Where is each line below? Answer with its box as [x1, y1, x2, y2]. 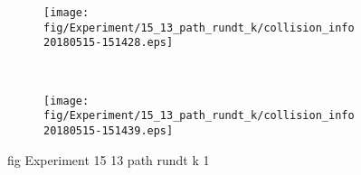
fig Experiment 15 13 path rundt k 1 [7, 150, 210, 169]
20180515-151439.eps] [43, 124, 174, 137]
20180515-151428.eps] [43, 36, 174, 50]
